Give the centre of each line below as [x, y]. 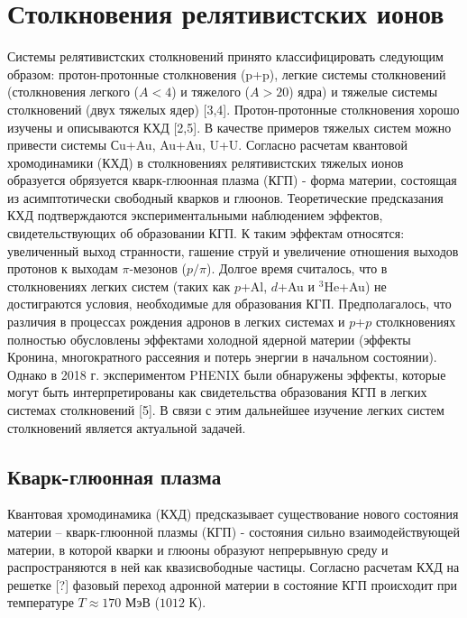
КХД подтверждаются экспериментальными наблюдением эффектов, [195, 215]
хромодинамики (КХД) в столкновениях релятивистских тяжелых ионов [206, 162]
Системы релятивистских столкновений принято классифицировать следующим [225, 56]
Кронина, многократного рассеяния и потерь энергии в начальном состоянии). [222, 357]
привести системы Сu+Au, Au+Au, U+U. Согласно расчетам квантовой [208, 145]
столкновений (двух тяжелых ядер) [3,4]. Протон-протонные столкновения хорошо [233, 109]
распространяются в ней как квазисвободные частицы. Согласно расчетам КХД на [233, 567]
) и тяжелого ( [211, 92]
